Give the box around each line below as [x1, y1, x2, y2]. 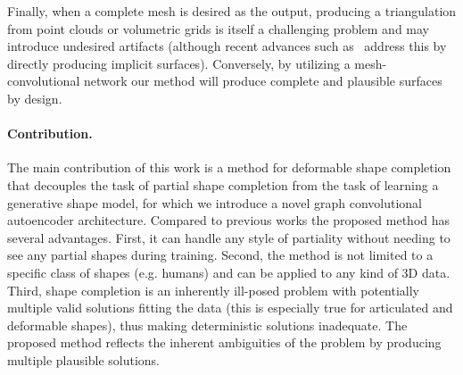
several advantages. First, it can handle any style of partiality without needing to [7, 228, 451, 246]
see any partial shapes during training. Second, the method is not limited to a [7, 246, 434, 264]
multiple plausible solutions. [7, 350, 160, 369]
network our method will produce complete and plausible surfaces [83, 71, 442, 90]
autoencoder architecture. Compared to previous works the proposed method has [7, 211, 451, 229]
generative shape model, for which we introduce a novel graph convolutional [7, 193, 422, 212]
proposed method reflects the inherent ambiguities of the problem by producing [7, 333, 442, 352]
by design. [7, 88, 62, 107]
